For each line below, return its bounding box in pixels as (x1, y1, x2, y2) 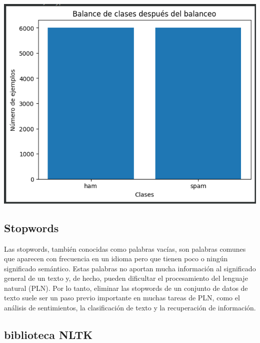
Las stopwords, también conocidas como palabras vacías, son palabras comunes (4, 243, 246, 254)
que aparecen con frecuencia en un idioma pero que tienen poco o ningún (4, 253, 228, 264)
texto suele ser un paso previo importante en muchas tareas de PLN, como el (4, 292, 240, 303)
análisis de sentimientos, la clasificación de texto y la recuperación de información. (4, 302, 256, 313)
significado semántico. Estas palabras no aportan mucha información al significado (4, 263, 256, 273)
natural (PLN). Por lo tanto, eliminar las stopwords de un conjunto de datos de (4, 282, 248, 293)
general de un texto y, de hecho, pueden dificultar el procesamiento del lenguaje (4, 273, 248, 283)
